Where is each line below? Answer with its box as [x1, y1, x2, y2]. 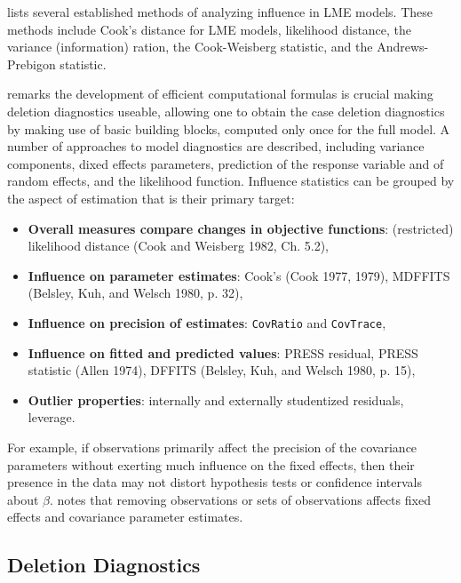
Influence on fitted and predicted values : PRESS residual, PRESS [28, 343, 418, 362]
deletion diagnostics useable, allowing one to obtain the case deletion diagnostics [7, 101, 445, 120]
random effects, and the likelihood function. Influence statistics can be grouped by [7, 172, 455, 190]
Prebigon [7, 54, 56, 73]
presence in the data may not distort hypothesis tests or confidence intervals [7, 473, 422, 491]
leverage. [28, 408, 76, 427]
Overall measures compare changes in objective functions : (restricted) [28, 219, 454, 237]
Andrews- [377, 37, 429, 56]
